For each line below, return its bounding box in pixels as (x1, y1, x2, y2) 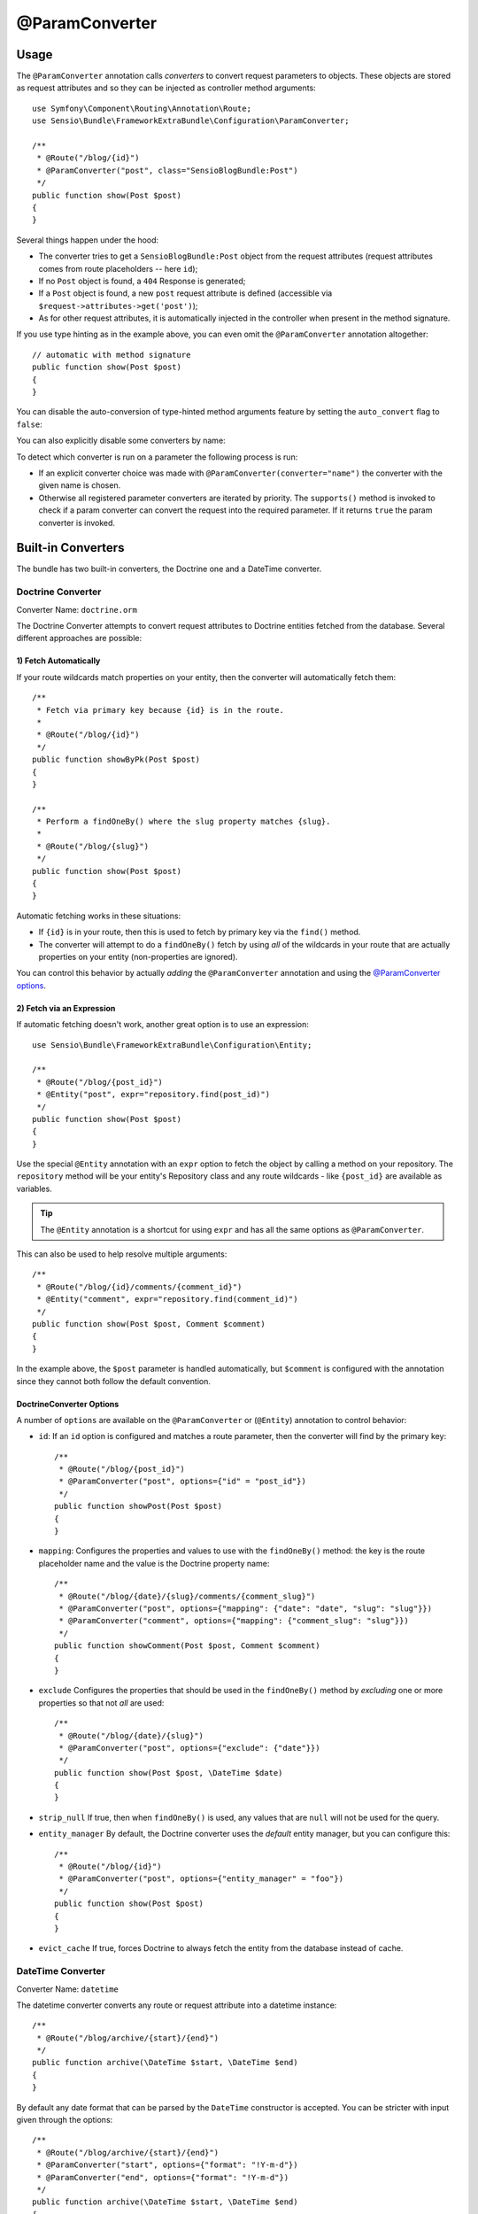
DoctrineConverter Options (16, 1398, 119, 1409)
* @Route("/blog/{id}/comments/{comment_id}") (36, 1281, 243, 1292)
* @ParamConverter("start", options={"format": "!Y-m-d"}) (36, 2160, 298, 2170)
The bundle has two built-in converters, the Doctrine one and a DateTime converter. (16, 563, 322, 575)
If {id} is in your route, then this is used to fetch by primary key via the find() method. (38, 926, 361, 938)
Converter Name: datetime (16, 1984, 119, 1994)
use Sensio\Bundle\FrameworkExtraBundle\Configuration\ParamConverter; (32, 116, 350, 126)
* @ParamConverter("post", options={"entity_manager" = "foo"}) (58, 1874, 344, 1884)
